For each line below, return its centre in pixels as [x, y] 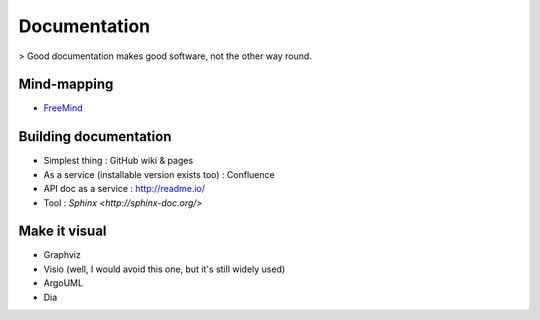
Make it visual [62, 231]
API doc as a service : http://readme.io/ [124, 189]
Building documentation [95, 136]
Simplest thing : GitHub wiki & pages [118, 161]
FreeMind [63, 108]
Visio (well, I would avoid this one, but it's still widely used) [164, 269]
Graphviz [62, 255]
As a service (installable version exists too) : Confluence [159, 174]
